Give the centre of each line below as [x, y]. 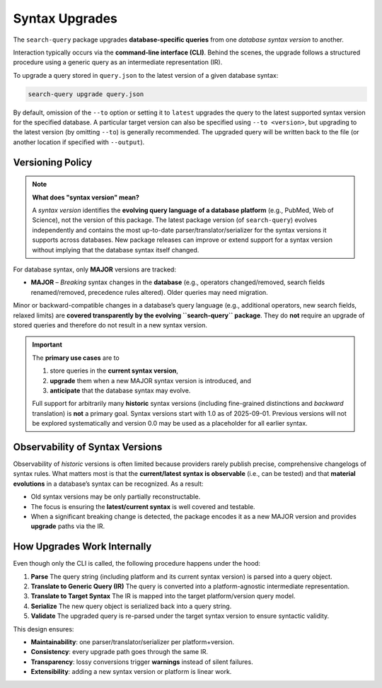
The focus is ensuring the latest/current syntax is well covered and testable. [143, 506]
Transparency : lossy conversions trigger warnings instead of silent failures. [142, 662]
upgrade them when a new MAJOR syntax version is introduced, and [150, 380]
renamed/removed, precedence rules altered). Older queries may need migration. [149, 292]
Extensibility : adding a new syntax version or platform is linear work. [131, 672]
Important [47, 345]
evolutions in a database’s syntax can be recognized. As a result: [108, 484]
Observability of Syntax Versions [88, 447]
